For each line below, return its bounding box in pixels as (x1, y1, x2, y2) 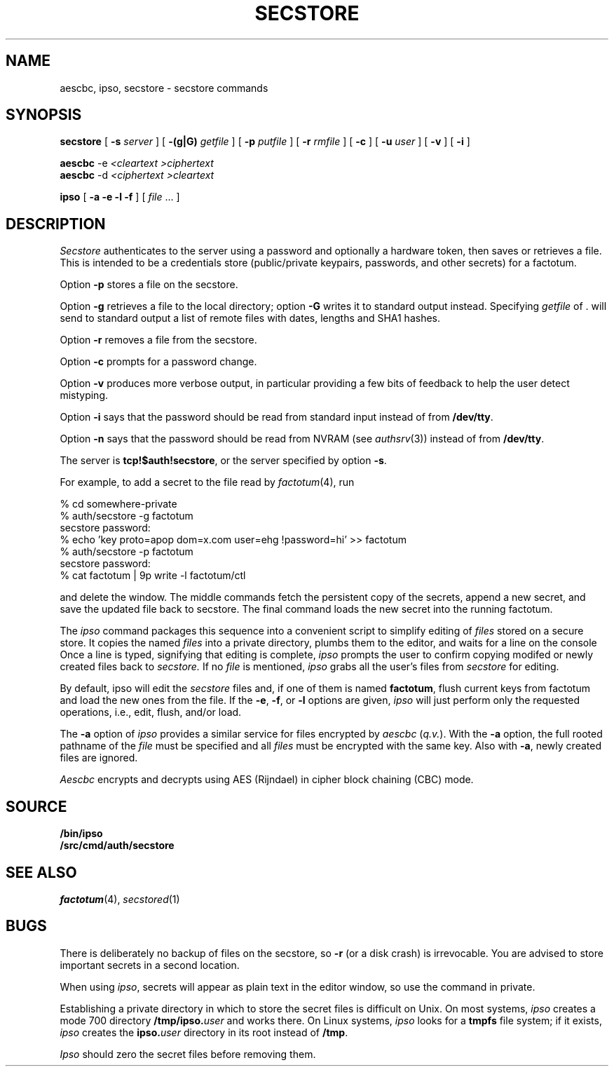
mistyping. (60, 389, 109, 402)
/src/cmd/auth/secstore (60, 839, 175, 852)
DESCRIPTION (6, 215, 106, 233)
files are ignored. (60, 752, 138, 764)
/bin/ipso (60, 827, 103, 840)
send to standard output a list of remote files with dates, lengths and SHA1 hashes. (60, 312, 441, 325)
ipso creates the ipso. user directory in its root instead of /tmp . (60, 1026, 348, 1038)
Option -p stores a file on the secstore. (60, 278, 238, 291)
